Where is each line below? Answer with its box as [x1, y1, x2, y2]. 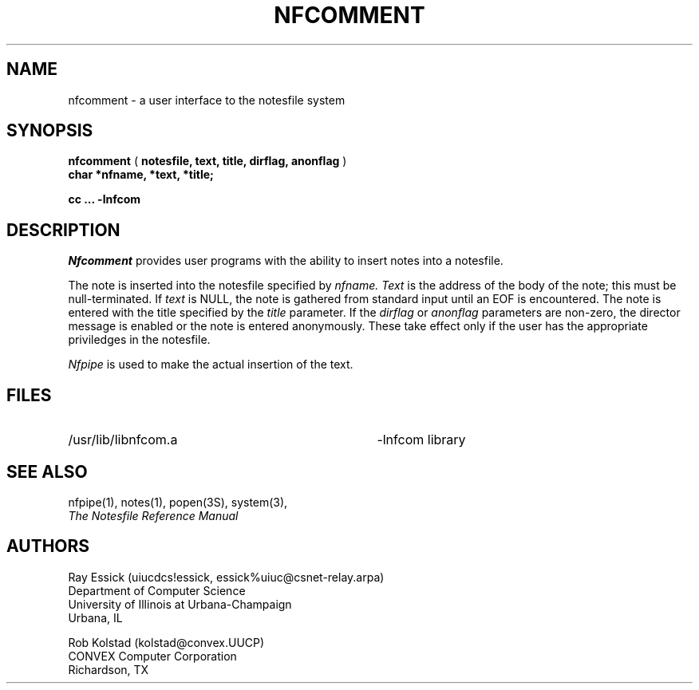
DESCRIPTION [6, 219, 120, 240]
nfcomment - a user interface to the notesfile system [68, 93, 346, 107]
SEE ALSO [6, 461, 88, 482]
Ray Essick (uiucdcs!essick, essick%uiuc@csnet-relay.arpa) [68, 570, 385, 584]
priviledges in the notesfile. [68, 333, 211, 347]
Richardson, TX [68, 662, 149, 676]
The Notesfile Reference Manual [68, 508, 239, 522]
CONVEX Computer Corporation [68, 649, 237, 663]
